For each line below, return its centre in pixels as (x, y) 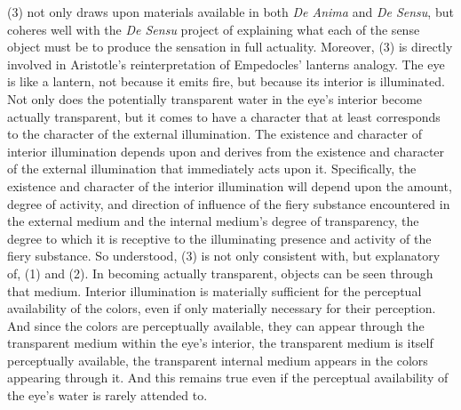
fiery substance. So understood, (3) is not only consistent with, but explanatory (224, 256)
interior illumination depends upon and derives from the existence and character (226, 151)
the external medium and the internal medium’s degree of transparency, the (213, 221)
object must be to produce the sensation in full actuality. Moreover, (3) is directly (230, 47)
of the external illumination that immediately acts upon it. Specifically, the (212, 169)
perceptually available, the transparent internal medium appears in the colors (218, 360)
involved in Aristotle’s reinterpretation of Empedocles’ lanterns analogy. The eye (226, 64)
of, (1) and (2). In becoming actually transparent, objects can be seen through (220, 273)
